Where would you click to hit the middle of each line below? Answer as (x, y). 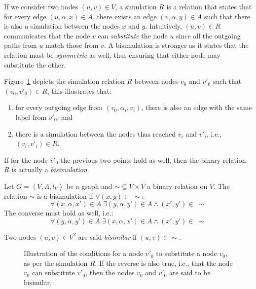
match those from (72, 45)
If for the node (26, 160)
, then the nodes (110, 272)
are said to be (190, 272)
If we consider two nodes (41, 6)
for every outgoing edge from (59, 107)
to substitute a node (186, 253)
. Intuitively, (164, 26)
